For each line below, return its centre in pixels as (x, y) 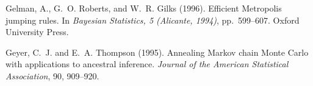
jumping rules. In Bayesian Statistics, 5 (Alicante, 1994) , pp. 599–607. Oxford (153, 20)
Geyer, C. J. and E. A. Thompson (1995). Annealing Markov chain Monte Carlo (157, 52)
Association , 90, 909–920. (52, 75)
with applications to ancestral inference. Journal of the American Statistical (147, 64)
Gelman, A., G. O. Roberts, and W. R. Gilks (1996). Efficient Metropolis (144, 8)
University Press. (37, 32)
